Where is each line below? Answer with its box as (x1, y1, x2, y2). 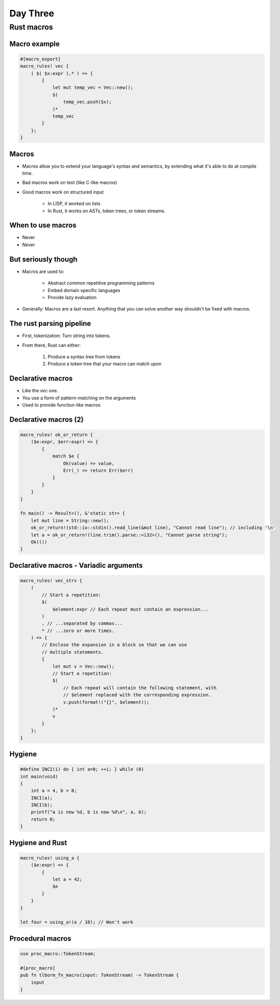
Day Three (9, 8, 55, 19)
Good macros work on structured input (22, 189, 104, 195)
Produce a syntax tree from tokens (47, 354, 121, 360)
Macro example (9, 39, 60, 48)
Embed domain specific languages (47, 287, 121, 293)
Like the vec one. (22, 388, 59, 394)
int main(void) (20, 774, 58, 779)
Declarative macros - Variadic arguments (9, 561, 143, 569)
